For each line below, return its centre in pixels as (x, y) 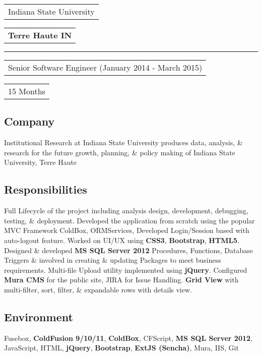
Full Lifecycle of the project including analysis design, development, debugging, (126, 211)
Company (29, 121)
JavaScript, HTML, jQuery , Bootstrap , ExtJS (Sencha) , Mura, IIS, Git (121, 348)
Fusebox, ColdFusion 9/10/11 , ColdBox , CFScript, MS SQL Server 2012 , (128, 338)
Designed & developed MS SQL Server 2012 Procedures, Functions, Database (129, 250)
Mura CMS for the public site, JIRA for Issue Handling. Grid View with (121, 280)
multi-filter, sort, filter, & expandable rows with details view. (98, 289)
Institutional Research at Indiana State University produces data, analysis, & (123, 142)
